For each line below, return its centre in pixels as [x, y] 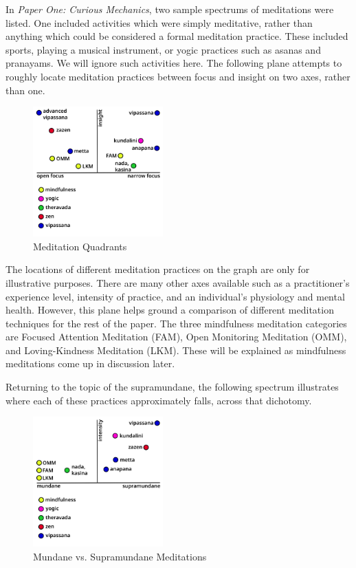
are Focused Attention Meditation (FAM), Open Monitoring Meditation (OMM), [176, 337]
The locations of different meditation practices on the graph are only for [158, 269]
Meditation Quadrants [80, 246]
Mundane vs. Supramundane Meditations [120, 556]
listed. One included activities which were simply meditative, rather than [159, 22]
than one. [25, 90]
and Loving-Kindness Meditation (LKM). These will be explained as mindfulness [176, 350]
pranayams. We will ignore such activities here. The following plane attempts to [174, 63]
